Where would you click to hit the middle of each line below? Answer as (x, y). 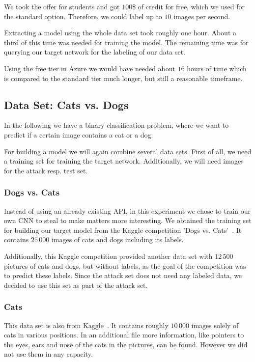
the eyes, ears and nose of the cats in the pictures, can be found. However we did (126, 344)
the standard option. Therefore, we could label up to (83, 16)
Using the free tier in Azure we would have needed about (90, 68)
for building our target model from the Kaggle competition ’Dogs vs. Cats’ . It (123, 230)
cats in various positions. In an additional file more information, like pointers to (124, 335)
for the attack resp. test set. (46, 170)
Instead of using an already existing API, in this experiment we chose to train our (127, 210)
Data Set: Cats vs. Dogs (66, 104)
